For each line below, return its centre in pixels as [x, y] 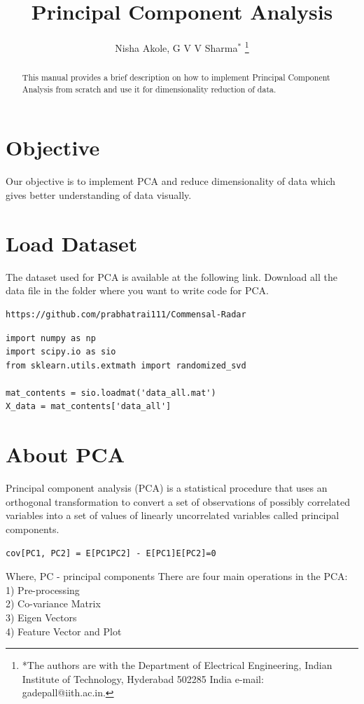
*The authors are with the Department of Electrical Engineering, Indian [177, 665]
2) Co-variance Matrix [53, 603]
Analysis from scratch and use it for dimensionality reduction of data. [149, 89]
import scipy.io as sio [61, 352]
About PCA [65, 454]
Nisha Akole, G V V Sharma [176, 47]
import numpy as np [51, 338]
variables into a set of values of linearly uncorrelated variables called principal [173, 515]
